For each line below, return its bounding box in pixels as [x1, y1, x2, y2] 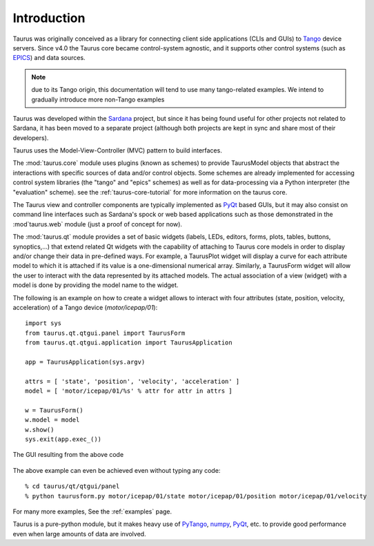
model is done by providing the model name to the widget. [12, 281, 179, 289]
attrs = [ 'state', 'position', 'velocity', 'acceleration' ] [25, 377, 240, 385]
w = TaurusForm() [25, 406, 83, 414]
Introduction [12, 10, 86, 26]
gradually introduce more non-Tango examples [31, 95, 165, 104]
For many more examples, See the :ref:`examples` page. [12, 507, 173, 516]
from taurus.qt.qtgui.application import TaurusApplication [25, 339, 233, 347]
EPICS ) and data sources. [12, 54, 86, 62]
